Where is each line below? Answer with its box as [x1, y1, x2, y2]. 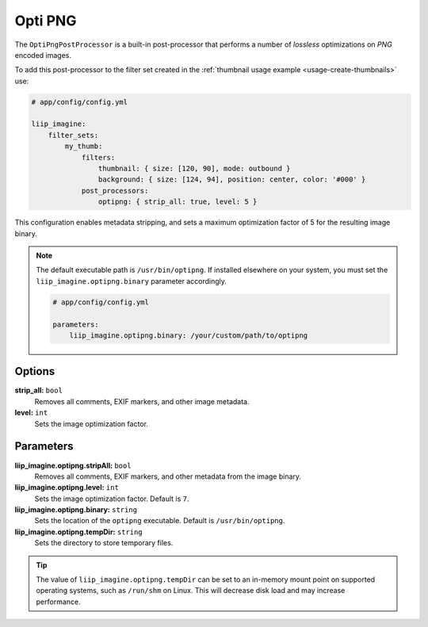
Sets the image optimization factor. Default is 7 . [34, 494, 189, 503]
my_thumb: [64, 142, 103, 151]
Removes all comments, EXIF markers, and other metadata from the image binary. [34, 472, 301, 481]
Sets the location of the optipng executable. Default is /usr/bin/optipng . [34, 516, 285, 526]
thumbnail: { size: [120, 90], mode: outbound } [97, 164, 291, 174]
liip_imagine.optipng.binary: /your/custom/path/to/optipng [69, 331, 308, 340]
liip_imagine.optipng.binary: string [14, 505, 138, 514]
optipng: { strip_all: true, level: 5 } [97, 197, 258, 206]
